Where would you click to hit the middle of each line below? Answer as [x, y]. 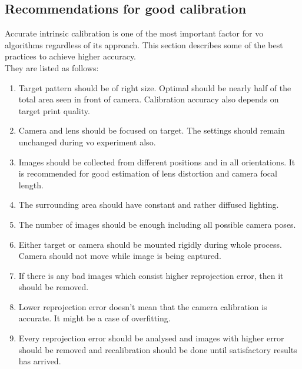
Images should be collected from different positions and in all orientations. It [157, 162]
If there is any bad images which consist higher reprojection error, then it [151, 275]
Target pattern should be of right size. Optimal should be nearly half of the [155, 87]
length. [31, 184]
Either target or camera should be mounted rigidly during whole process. [150, 244]
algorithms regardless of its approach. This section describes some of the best [144, 44]
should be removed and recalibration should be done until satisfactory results [158, 349]
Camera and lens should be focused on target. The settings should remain [152, 130]
